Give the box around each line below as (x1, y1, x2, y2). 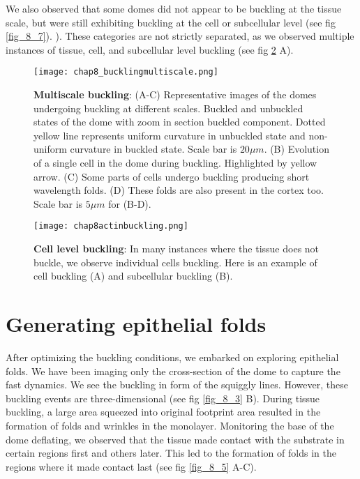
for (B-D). (108, 196, 151, 211)
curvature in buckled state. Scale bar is (70, 142, 237, 156)
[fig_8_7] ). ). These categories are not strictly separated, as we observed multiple (6, 29, 354, 43)
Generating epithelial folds (6, 310, 267, 337)
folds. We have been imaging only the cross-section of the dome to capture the (6, 363, 340, 378)
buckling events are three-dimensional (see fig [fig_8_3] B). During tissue (6, 390, 320, 405)
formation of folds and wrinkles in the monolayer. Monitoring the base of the (6, 418, 334, 432)
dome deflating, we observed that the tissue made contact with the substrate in (6, 432, 345, 446)
